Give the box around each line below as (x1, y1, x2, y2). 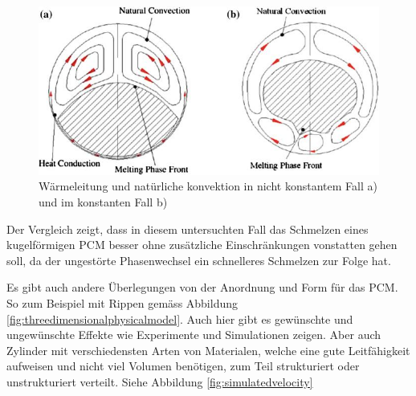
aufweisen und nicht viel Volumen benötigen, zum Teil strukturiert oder (6, 357, 360, 374)
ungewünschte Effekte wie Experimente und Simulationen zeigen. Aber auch (6, 326, 381, 343)
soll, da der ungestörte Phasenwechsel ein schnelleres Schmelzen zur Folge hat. (6, 251, 391, 268)
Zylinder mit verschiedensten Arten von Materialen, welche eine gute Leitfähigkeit (6, 341, 410, 358)
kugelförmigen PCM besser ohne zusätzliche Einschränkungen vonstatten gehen (6, 236, 398, 253)
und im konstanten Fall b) (39, 194, 168, 210)
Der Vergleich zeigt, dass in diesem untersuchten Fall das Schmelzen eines (6, 220, 369, 237)
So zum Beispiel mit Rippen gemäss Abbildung (6, 294, 239, 311)
